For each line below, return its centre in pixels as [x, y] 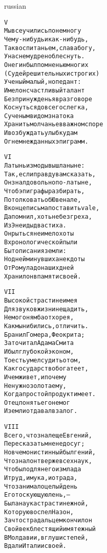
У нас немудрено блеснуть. [45, 56]
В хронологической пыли [41, 242]
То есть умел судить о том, [43, 360]
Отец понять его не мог [37, 402]
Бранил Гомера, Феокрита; [45, 335]
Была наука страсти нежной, [46, 504]
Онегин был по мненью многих [46, 65]
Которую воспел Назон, [39, 512]
